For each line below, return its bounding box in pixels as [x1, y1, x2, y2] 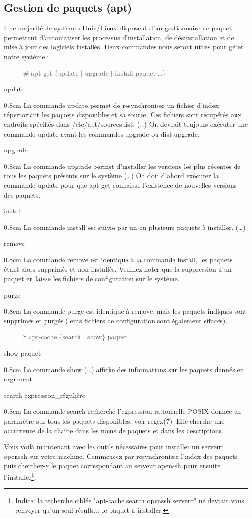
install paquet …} [115, 67, 166, 77]
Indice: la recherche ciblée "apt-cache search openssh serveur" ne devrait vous [15, 495, 244, 505]
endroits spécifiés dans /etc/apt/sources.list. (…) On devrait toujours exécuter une [4, 119, 248, 129]
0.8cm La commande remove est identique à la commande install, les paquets [4, 254, 233, 264]
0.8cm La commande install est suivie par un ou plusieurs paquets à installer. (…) [4, 222, 246, 232]
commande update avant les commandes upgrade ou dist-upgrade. [4, 128, 200, 138]
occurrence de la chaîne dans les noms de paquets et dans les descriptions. [4, 425, 223, 435]
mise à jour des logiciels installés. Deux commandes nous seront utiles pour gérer [4, 42, 244, 52]
